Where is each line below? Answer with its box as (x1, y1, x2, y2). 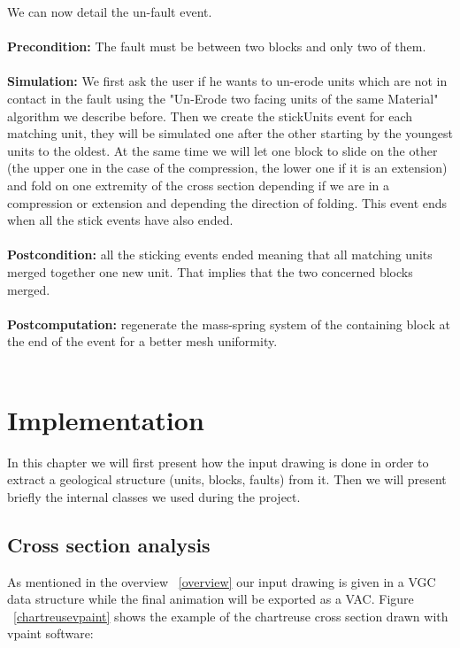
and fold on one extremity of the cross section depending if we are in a (7, 175, 389, 194)
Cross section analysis (7, 530, 211, 558)
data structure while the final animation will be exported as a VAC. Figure (7, 590, 414, 608)
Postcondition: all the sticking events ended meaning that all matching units (7, 245, 433, 264)
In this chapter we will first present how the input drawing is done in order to (7, 452, 429, 471)
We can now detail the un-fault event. (7, 3, 212, 20)
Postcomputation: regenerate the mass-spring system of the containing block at (7, 314, 450, 333)
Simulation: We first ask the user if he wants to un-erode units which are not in (7, 72, 448, 90)
